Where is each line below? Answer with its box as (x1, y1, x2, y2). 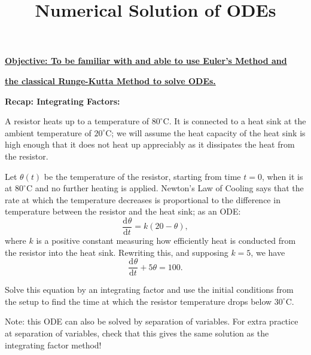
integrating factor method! (5, 338, 102, 351)
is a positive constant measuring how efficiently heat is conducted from (36, 234, 296, 246)
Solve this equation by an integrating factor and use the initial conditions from (5, 283, 294, 296)
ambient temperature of (5, 126, 92, 139)
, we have (251, 246, 285, 258)
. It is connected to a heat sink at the (169, 115, 306, 127)
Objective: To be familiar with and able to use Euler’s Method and (5, 54, 287, 67)
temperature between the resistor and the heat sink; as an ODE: (5, 205, 241, 218)
